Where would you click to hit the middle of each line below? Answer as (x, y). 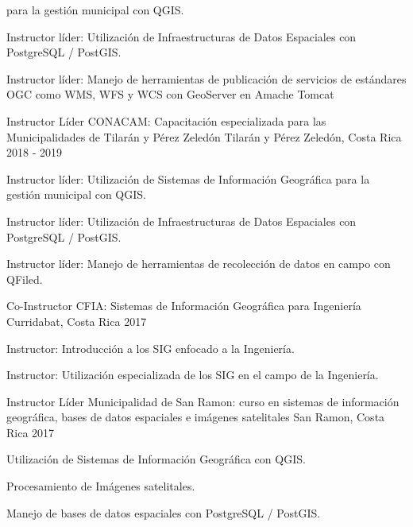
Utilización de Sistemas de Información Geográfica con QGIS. (156, 459)
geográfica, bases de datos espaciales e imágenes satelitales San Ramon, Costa (196, 417)
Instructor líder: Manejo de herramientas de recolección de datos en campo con (199, 263)
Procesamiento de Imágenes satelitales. (101, 486)
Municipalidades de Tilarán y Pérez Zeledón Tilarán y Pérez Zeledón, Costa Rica (204, 136)
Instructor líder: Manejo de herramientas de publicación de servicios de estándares (206, 78)
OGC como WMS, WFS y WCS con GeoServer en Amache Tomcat (170, 94)
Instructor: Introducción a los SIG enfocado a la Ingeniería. (151, 348)
